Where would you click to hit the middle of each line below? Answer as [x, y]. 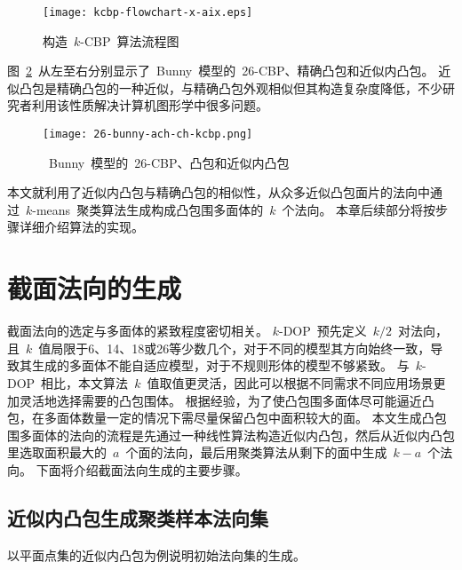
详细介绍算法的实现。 [81, 227]
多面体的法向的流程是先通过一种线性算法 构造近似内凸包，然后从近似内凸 [231, 435]
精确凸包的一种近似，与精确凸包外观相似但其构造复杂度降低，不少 [249, 87]
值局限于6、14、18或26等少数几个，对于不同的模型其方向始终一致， [235, 348]
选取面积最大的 [63, 452]
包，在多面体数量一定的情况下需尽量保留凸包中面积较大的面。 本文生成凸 [221, 418]
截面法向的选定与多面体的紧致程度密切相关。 [138, 331]
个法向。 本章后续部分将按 [359, 209]
